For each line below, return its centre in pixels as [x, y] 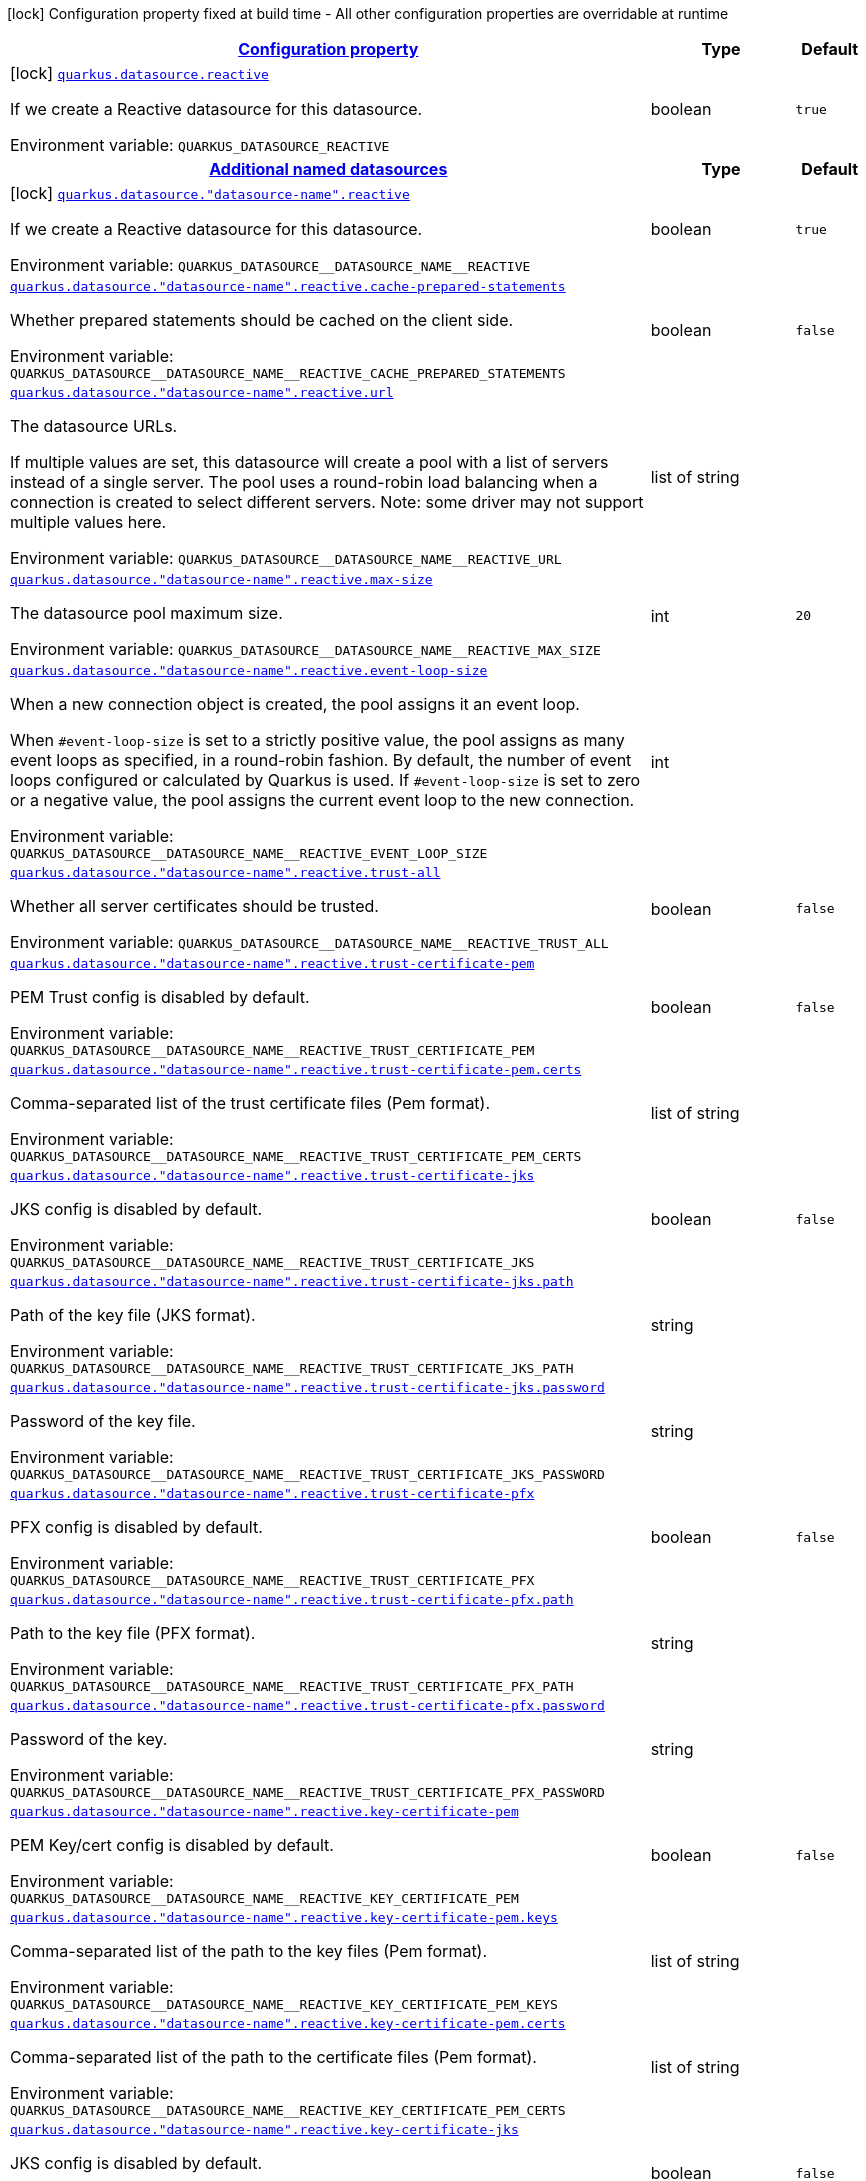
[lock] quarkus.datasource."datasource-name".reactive [210, 193]
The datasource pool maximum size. [146, 613]
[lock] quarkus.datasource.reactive [139, 73]
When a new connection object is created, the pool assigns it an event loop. [295, 704]
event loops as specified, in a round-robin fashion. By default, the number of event [321, 760]
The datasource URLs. [94, 426]
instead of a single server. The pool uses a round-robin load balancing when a [304, 482]
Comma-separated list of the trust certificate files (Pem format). [250, 1103]
